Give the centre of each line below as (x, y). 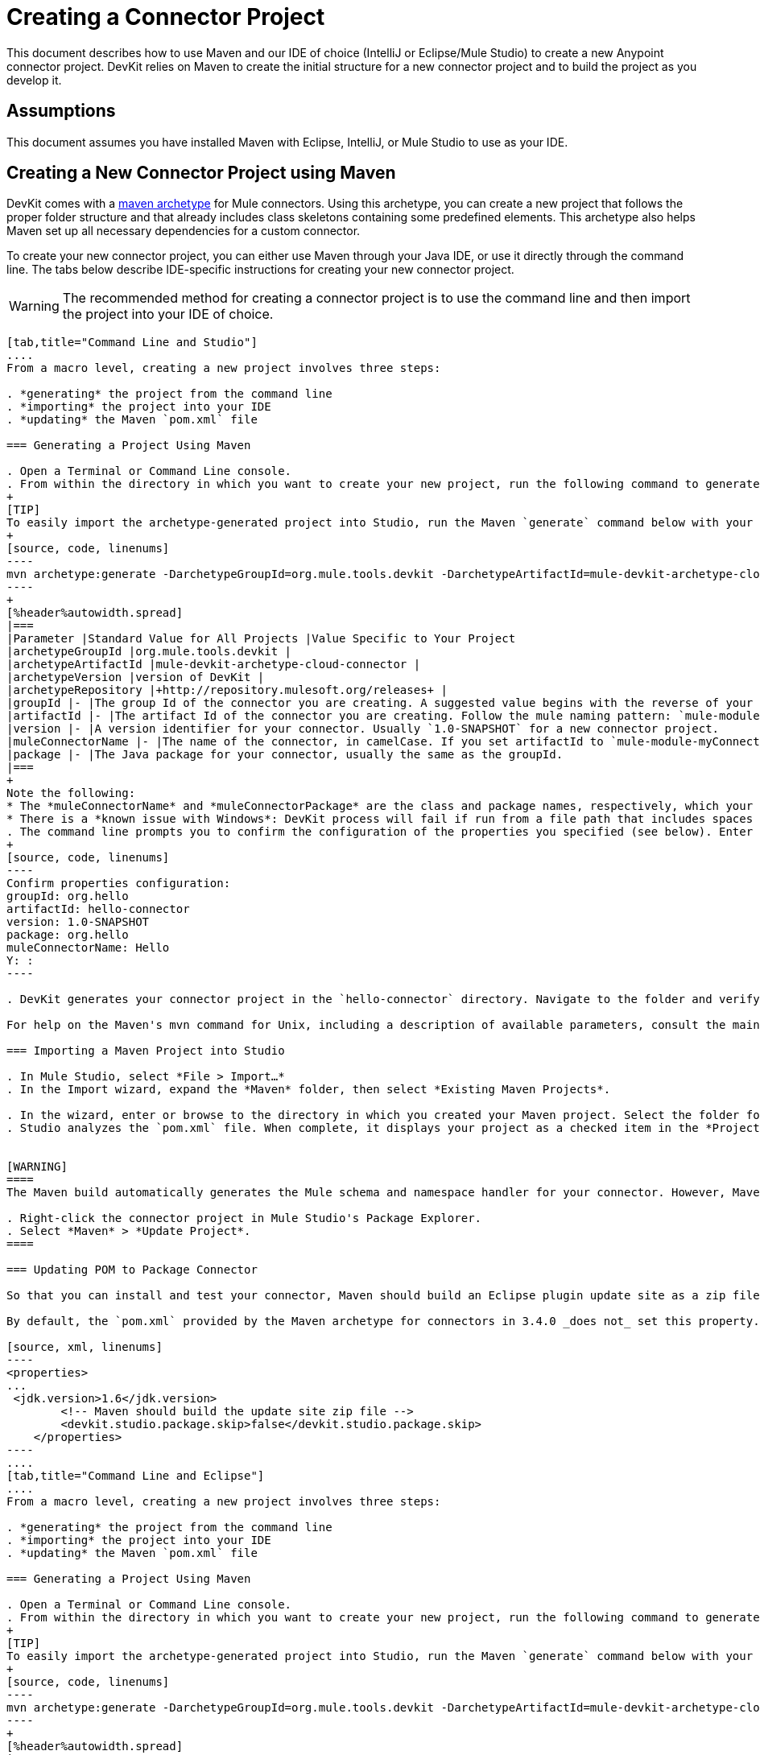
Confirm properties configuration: (119, 884)
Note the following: (71, 793)
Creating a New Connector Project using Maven (201, 173)
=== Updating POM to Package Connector (132, 1270)
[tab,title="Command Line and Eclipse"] (136, 1476)
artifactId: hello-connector (98, 909)
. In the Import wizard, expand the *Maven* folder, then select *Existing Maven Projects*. (309, 1090)
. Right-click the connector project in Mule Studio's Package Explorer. (244, 1218)
